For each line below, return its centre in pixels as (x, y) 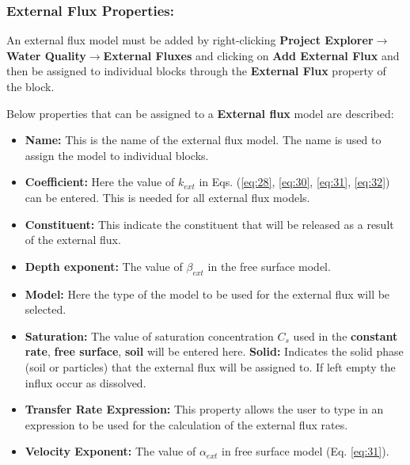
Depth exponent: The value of (104, 266)
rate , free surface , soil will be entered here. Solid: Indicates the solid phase (214, 351)
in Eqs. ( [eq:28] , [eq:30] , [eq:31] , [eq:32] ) (294, 182)
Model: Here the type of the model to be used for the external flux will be (207, 293)
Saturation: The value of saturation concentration (149, 335)
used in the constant (345, 335)
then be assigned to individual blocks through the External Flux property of (196, 71)
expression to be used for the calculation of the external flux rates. (186, 424)
